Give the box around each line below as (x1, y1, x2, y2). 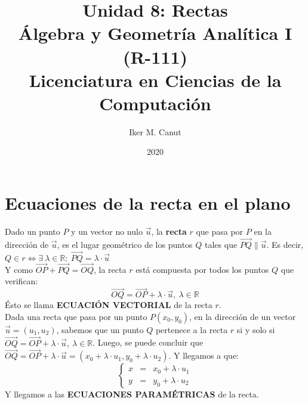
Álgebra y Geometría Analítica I (18, 21, 292, 45)
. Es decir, (266, 238, 304, 250)
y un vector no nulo (71, 225, 143, 237)
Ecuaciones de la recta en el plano (5, 191, 291, 215)
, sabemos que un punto (56, 323, 144, 335)
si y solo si (236, 323, 275, 335)
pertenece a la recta (155, 323, 228, 335)
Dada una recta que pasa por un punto (5, 310, 147, 322)
